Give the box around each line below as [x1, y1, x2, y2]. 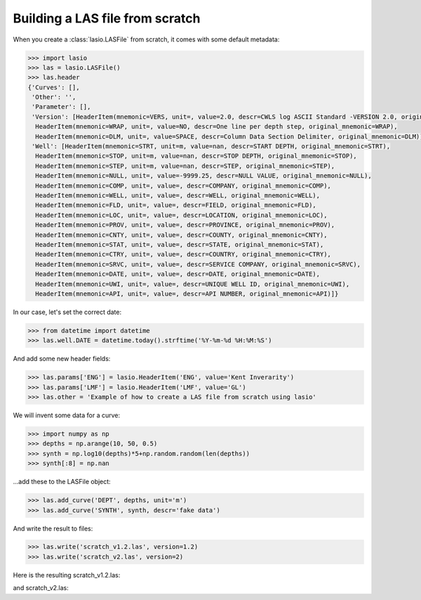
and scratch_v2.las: [13, 584, 69, 592]
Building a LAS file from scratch [13, 11, 201, 26]
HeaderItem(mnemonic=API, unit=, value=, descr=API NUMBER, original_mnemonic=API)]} [35, 289, 339, 298]
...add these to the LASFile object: [13, 478, 112, 486]
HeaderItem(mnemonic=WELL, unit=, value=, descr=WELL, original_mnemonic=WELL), [35, 192, 321, 200]
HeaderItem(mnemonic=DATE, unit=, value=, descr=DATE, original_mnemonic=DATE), [35, 270, 321, 278]
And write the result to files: [13, 524, 93, 533]
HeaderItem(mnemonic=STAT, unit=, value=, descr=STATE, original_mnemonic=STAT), [35, 240, 324, 249]
